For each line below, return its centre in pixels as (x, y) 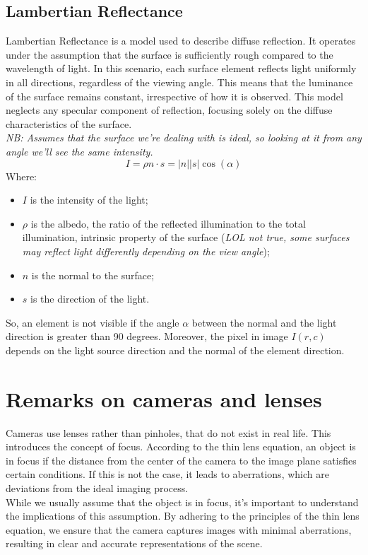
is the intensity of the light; (89, 200)
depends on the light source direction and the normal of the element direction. (175, 350)
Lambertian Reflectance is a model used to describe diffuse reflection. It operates (181, 41)
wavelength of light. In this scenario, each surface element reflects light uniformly (181, 68)
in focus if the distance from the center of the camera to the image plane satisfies (181, 460)
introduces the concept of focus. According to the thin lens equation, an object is (181, 446)
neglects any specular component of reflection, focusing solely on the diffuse (169, 110)
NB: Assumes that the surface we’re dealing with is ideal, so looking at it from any (184, 138)
